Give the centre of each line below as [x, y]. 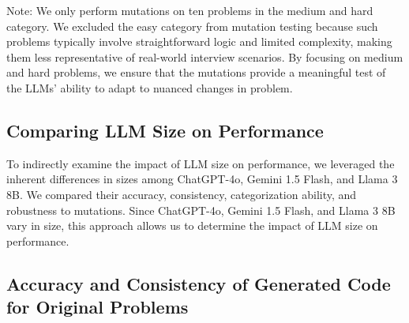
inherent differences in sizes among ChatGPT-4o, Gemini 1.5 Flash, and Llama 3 [202, 179]
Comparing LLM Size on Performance [165, 130]
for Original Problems [98, 307]
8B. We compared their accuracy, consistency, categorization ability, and [182, 194]
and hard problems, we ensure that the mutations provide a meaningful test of [196, 72]
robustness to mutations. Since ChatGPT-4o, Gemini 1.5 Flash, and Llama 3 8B [201, 210]
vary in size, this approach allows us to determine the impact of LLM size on [192, 225]
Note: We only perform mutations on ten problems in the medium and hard [190, 10]
